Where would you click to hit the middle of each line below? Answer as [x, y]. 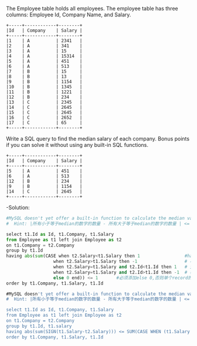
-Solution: [18, 208]
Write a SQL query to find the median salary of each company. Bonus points [98, 139]
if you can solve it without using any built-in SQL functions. [77, 145]
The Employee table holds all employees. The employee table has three [92, 8]
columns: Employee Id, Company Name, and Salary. [69, 15]
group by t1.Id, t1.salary [39, 326]
